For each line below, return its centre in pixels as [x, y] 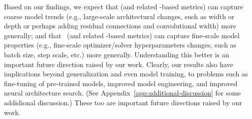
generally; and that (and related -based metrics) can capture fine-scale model [122, 35]
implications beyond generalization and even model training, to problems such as [126, 74]
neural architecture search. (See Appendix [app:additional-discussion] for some [123, 93]
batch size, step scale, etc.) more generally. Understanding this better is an [117, 54]
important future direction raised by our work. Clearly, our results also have [119, 64]
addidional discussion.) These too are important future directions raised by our [123, 102]
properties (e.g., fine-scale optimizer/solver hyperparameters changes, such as [120, 45]
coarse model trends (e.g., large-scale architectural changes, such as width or [119, 16]
